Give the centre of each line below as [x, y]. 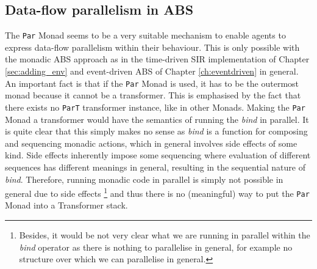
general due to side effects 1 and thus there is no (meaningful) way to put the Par [157, 192]
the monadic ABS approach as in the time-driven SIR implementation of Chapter [157, 59]
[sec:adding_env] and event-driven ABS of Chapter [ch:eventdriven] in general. [152, 71]
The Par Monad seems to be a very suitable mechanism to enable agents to [145, 35]
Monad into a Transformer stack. [66, 205]
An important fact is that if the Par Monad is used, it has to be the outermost [152, 83]
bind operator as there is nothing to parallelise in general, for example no [156, 247]
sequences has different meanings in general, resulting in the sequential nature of [155, 167]
